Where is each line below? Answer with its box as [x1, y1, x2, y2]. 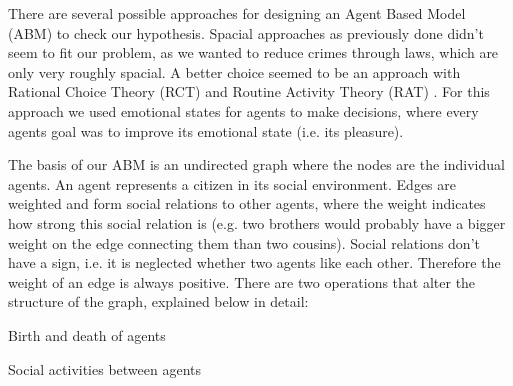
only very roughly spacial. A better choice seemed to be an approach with [8, 61, 461, 82]
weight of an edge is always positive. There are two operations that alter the [8, 271, 476, 292]
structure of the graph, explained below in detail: [8, 291, 309, 312]
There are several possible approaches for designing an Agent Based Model [8, 3, 466, 23]
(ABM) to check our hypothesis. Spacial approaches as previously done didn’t [8, 22, 484, 43]
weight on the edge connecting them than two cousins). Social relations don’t [8, 232, 480, 253]
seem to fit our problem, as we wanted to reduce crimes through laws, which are [8, 42, 499, 63]
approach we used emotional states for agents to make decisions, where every [8, 100, 479, 121]
